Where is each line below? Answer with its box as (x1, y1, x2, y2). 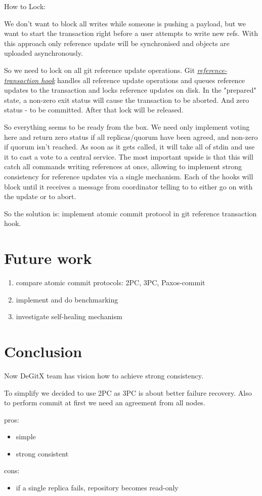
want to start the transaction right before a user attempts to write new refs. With (4, 28, 258, 39)
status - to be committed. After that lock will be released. (4, 104, 184, 115)
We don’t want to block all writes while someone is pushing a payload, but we (4, 18, 246, 28)
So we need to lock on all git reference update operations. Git (4, 64, 195, 75)
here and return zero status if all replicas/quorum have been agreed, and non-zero (4, 131, 258, 142)
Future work (4, 248, 92, 269)
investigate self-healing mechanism (16, 311, 122, 322)
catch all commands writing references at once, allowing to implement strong (4, 161, 242, 172)
